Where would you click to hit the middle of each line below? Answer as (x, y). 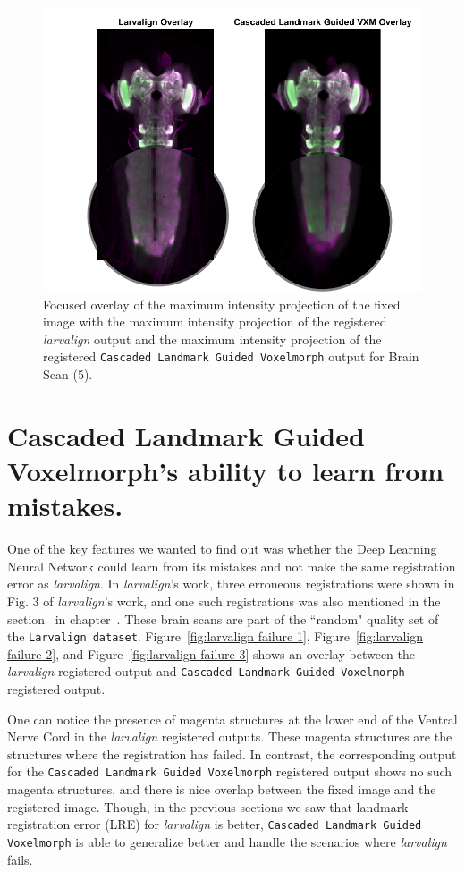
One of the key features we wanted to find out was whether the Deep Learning (222, 549)
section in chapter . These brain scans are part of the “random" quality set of (223, 618)
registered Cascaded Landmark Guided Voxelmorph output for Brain (231, 356)
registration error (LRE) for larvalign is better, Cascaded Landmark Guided (215, 824)
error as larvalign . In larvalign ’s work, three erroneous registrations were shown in (231, 584)
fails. (20, 859)
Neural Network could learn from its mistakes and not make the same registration (232, 566)
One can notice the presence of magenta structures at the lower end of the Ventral (232, 719)
